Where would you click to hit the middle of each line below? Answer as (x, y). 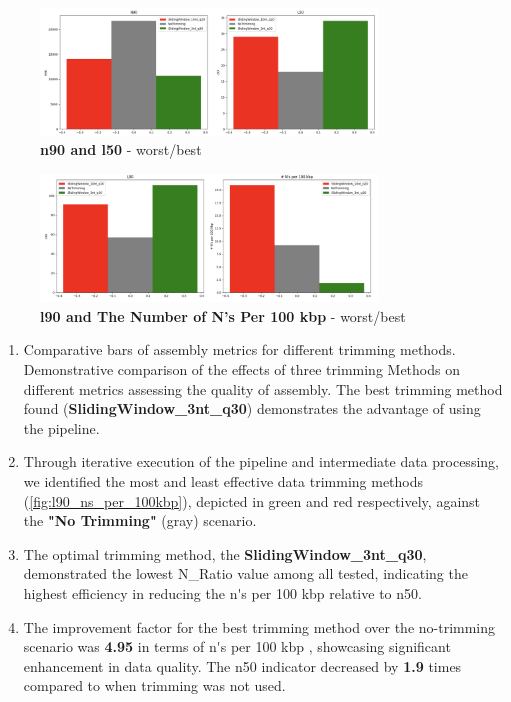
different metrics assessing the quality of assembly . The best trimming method (263, 388)
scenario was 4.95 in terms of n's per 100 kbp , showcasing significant (237, 646)
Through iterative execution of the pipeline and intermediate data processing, (261, 461)
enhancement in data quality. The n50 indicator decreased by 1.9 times (242, 665)
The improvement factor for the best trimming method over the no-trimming (259, 626)
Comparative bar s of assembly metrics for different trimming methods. (239, 349)
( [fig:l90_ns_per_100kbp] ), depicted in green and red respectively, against (252, 500)
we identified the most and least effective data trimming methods (223, 480)
